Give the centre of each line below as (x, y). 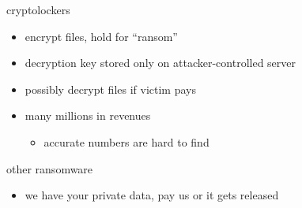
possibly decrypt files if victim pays (110, 89)
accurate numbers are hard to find (126, 141)
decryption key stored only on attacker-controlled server (160, 63)
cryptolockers (38, 9)
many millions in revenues (88, 115)
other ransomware (50, 168)
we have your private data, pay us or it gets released (152, 195)
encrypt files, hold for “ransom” (101, 36)
